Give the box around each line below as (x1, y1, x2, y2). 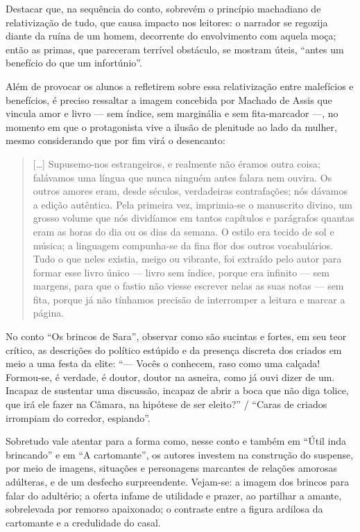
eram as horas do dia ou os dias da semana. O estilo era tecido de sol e (33, 224, 334, 238)
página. (33, 305, 65, 320)
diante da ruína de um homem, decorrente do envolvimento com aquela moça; (6, 28, 336, 43)
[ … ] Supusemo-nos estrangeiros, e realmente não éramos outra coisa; (33, 156, 320, 170)
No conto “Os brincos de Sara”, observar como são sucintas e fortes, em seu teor (6, 329, 347, 344)
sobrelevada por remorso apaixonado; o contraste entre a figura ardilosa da (6, 502, 323, 516)
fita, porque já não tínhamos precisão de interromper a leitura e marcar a (33, 292, 345, 306)
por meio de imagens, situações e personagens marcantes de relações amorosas (6, 461, 337, 475)
